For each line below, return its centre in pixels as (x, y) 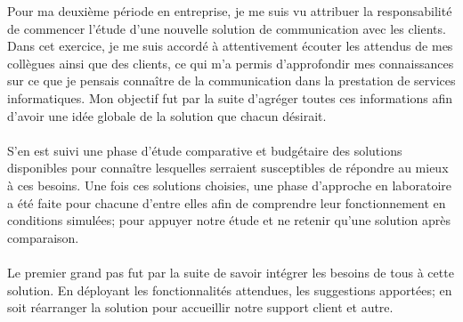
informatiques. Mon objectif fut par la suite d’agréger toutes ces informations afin (230, 97)
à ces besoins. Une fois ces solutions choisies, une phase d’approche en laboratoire (230, 185)
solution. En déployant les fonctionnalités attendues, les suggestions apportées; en (230, 290)
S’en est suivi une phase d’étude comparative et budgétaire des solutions (205, 150)
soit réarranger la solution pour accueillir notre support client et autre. (200, 307)
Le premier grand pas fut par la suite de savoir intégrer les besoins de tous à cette (231, 272)
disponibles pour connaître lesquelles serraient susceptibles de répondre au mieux (228, 168)
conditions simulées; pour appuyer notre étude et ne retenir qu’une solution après (229, 220)
